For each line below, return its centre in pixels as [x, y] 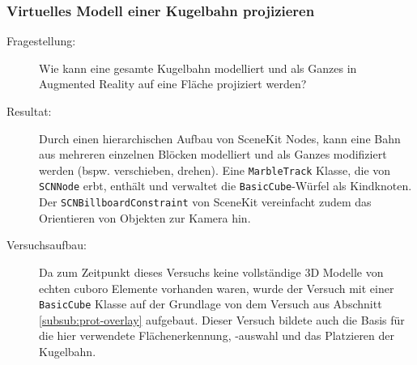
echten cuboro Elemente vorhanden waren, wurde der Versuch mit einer [217, 288]
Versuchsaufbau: [47, 245]
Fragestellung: [41, 41]
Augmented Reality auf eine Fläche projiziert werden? [173, 84]
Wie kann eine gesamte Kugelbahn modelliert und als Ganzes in [198, 68]
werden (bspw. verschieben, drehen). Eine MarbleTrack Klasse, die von [215, 170]
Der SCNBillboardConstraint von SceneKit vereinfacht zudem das [205, 202]
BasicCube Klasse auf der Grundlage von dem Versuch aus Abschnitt [211, 304]
